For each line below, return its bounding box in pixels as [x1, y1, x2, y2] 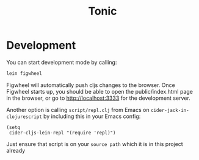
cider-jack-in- [150, 107, 189, 113]
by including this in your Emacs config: [43, 113, 141, 120]
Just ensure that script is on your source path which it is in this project [6, 140, 183, 147]
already [6, 147, 26, 154]
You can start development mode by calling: [6, 58, 117, 66]
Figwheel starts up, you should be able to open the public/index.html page [6, 88, 194, 95]
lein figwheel [6, 70, 43, 77]
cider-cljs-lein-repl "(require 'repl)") [9, 130, 116, 136]
